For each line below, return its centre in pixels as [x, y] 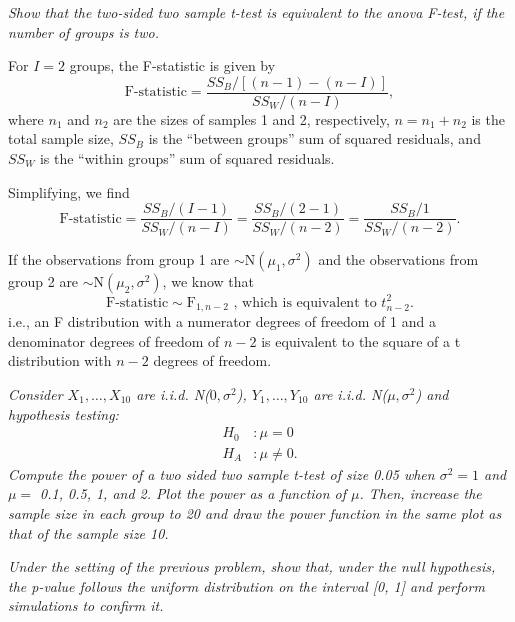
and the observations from [398, 259]
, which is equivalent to [305, 302]
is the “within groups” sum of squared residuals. [187, 158]
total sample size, [61, 138]
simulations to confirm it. [86, 605]
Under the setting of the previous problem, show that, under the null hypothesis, [252, 566]
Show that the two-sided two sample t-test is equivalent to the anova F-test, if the [256, 12]
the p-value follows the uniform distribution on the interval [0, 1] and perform [246, 585]
